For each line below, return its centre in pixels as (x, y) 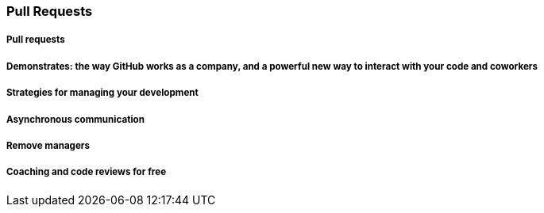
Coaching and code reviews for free (87, 172)
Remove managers (48, 145)
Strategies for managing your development (102, 93)
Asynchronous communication (75, 119)
